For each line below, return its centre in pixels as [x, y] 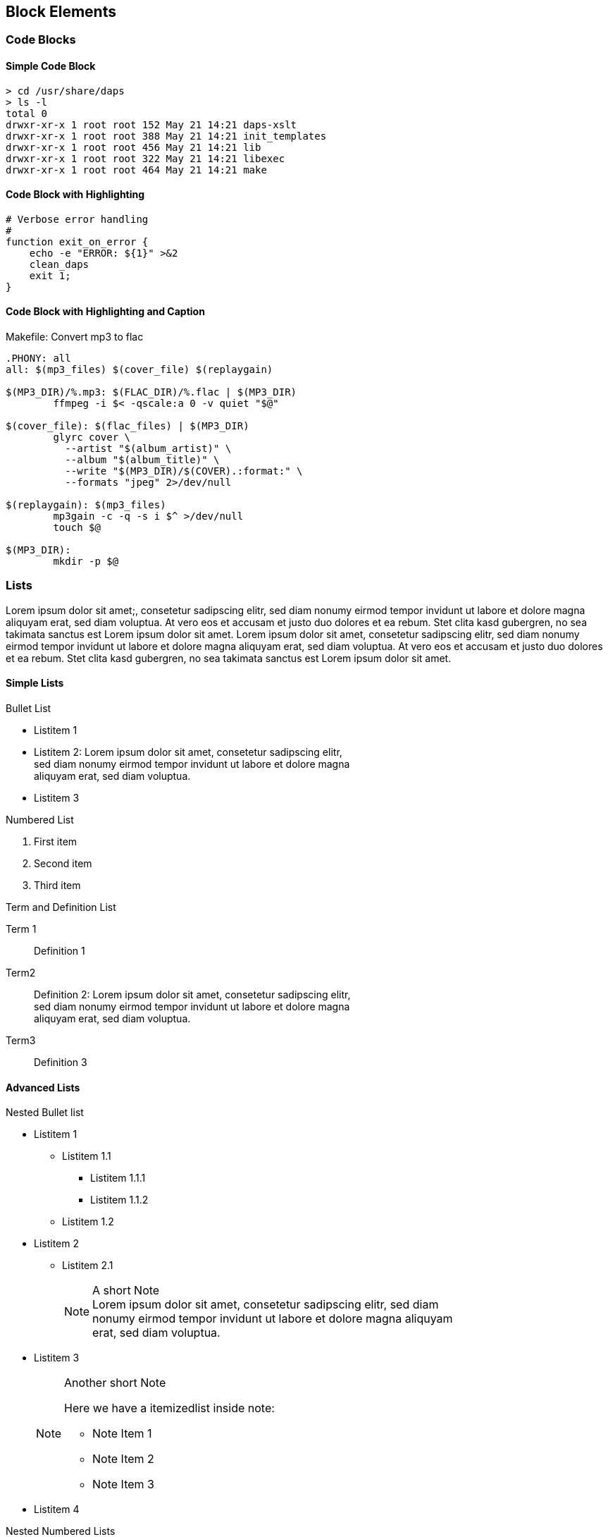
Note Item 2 [123, 1459]
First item [56, 842]
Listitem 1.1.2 [119, 1200]
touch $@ [77, 528]
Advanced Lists [43, 1087]
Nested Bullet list [45, 1113]
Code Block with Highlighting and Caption [105, 312]
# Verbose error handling [77, 219]
